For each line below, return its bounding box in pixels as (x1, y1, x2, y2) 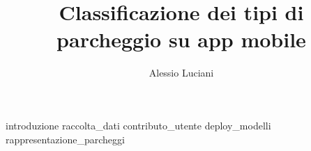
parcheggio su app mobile (56, 25, 306, 54)
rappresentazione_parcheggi (6, 132, 125, 146)
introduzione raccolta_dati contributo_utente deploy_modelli (6, 118, 271, 132)
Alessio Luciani (149, 65, 214, 80)
